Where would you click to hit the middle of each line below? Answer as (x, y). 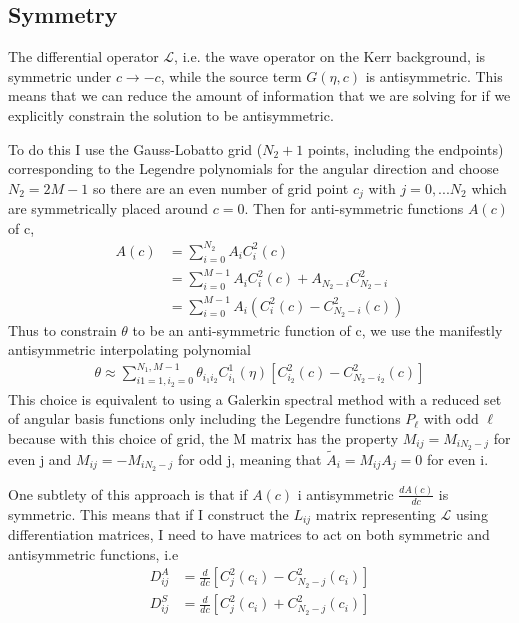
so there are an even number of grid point (220, 187)
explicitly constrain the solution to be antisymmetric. (171, 114)
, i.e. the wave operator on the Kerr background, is (330, 56)
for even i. (457, 458)
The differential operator (83, 56)
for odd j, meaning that (249, 458)
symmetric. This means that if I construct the (148, 513)
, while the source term (231, 75)
